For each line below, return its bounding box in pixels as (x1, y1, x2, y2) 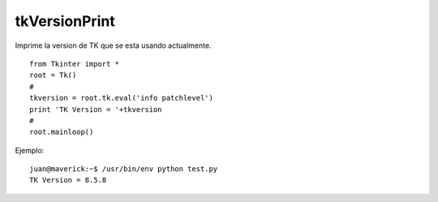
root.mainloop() (29, 127, 94, 137)
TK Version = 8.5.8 (29, 175, 107, 185)
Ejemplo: (15, 145, 45, 155)
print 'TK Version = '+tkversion (29, 105, 162, 114)
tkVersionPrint (15, 12, 115, 30)
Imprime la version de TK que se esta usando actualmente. (15, 41, 212, 50)
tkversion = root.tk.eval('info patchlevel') (29, 93, 214, 103)
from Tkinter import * (29, 59, 120, 68)
